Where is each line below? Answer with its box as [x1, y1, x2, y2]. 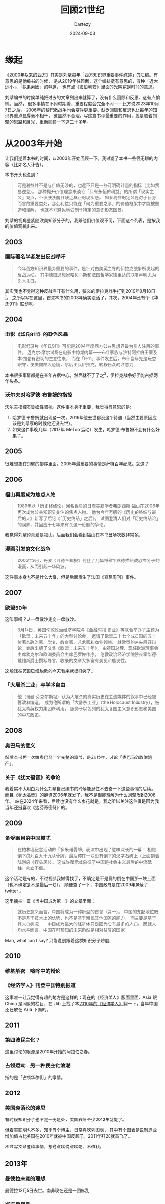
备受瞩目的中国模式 [5, 835, 51, 841]
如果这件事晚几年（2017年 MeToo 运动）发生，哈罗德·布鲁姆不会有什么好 [12, 426, 160, 432]
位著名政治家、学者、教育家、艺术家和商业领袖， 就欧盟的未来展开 [17, 639, 152, 645]
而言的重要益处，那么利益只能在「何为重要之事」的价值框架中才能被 [17, 200, 155, 206]
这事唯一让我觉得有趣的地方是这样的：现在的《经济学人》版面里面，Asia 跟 [5, 994, 157, 1000]
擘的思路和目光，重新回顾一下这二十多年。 [5, 119, 91, 125]
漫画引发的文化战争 [5, 546, 51, 553]
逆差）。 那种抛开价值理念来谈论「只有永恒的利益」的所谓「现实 [21, 188, 150, 194]
